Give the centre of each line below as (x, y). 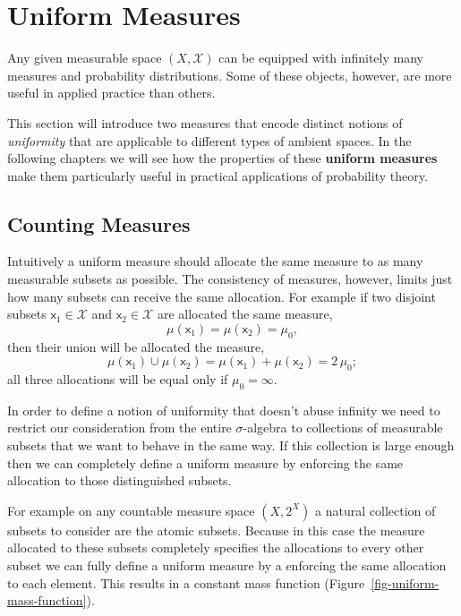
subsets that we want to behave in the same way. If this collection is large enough (231, 445)
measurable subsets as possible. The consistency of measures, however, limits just (230, 279)
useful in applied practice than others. (111, 93)
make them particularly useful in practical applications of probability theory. (218, 175)
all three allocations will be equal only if (118, 379)
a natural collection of (376, 510)
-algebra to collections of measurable (343, 428)
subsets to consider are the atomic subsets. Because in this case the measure (216, 530)
